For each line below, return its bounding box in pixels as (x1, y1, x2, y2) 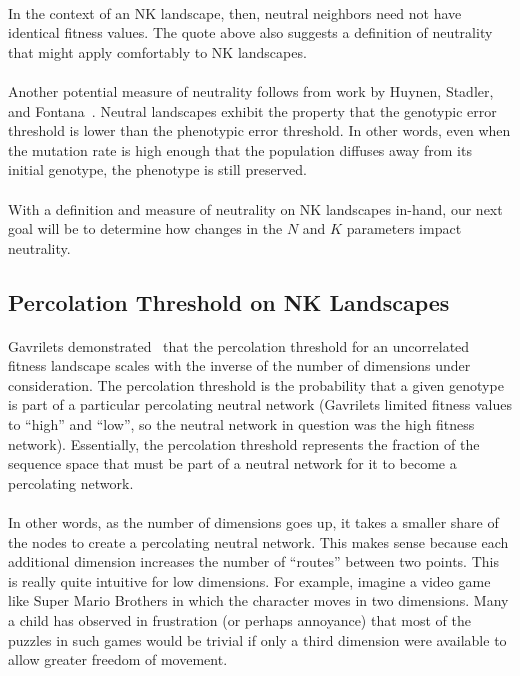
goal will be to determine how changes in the (8, 218, 283, 239)
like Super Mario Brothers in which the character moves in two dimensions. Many (8, 590, 509, 611)
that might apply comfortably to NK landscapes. (8, 41, 307, 62)
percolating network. (8, 472, 134, 493)
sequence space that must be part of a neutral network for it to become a (8, 453, 457, 474)
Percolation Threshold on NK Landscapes (8, 286, 450, 317)
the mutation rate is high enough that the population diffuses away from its (8, 139, 472, 160)
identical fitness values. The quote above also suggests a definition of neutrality (8, 22, 493, 43)
